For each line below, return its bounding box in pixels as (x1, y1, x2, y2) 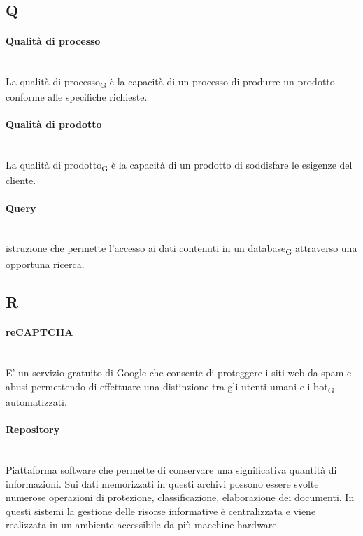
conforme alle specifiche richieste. (6, 90, 148, 104)
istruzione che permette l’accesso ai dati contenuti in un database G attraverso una (6, 241, 357, 258)
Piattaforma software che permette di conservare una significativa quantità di (6, 462, 337, 477)
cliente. (6, 173, 36, 188)
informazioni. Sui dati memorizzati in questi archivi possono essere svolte (6, 476, 319, 491)
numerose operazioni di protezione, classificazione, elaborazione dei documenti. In (6, 490, 355, 505)
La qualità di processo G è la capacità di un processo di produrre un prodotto (6, 74, 335, 90)
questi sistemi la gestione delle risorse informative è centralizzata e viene (6, 503, 316, 518)
